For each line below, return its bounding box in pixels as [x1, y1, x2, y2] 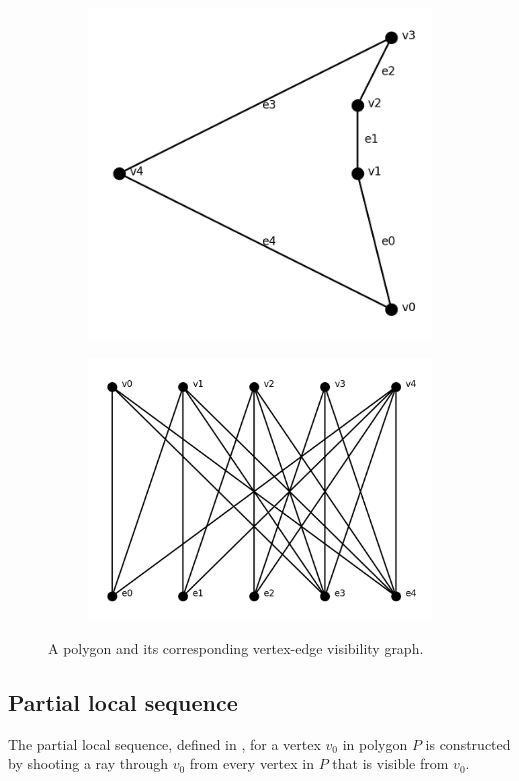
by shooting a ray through [8, 753, 169, 774]
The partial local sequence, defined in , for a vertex [8, 733, 321, 754]
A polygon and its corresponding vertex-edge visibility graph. [48, 637, 424, 658]
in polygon [342, 733, 408, 754]
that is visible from [332, 753, 449, 774]
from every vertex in [189, 753, 314, 774]
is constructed [425, 733, 511, 754]
